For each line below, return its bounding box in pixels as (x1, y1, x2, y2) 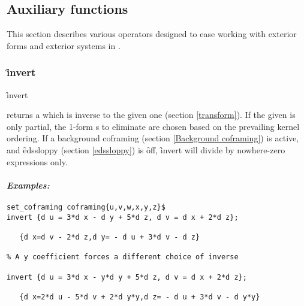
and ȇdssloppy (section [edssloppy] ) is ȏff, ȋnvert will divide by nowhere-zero (7, 143, 285, 156)
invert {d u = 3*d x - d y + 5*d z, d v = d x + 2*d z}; (7, 213, 239, 222)
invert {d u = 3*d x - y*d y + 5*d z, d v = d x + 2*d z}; (7, 272, 247, 281)
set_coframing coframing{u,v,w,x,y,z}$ (7, 202, 165, 211)
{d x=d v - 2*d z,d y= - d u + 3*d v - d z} (19, 232, 200, 241)
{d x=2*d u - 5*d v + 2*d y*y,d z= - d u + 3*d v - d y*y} (19, 292, 260, 301)
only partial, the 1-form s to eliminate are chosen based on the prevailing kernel (7, 120, 300, 132)
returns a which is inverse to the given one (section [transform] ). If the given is (7, 108, 296, 121)
